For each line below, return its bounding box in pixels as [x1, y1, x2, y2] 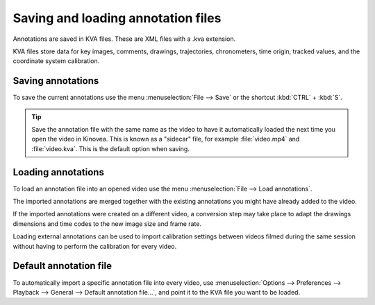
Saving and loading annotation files [12, 10, 222, 26]
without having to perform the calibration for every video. [12, 242, 177, 250]
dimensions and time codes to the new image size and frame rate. [12, 219, 201, 228]
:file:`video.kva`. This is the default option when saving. [31, 144, 190, 152]
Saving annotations [12, 75, 99, 87]
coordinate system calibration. [12, 57, 100, 65]
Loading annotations [12, 166, 104, 178]
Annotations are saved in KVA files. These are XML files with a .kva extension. [12, 35, 236, 43]
